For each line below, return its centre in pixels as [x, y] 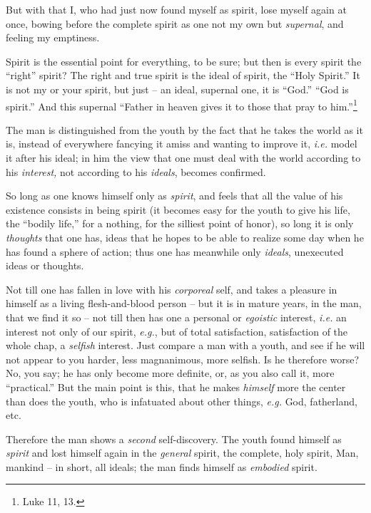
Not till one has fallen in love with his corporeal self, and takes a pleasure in [172, 289]
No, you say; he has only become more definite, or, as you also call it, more [170, 373]
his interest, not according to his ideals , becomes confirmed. [136, 171]
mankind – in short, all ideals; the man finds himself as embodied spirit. [162, 466]
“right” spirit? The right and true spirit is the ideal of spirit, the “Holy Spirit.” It [183, 75]
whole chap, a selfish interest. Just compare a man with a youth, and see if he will [185, 345]
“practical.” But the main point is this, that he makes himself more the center [176, 387]
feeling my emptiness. [53, 37]
